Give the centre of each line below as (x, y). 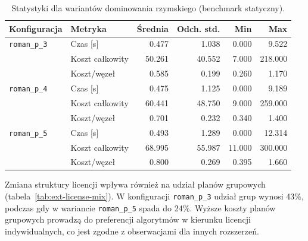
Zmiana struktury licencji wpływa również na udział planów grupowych (135, 184)
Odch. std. (198, 28)
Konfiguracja (36, 28)
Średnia (153, 28)
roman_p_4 (28, 89)
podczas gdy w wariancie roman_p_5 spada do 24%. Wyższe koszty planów (140, 207)
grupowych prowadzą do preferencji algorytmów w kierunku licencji (128, 219)
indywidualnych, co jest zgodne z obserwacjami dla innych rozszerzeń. (132, 231)
